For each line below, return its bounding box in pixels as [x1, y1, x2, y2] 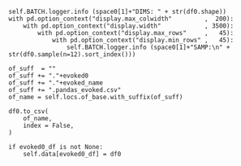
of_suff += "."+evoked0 [8, 72, 89, 80]
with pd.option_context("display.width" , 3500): [23, 22, 234, 30]
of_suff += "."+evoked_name [8, 79, 104, 87]
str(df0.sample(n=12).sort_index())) [8, 50, 136, 59]
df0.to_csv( [8, 107, 49, 116]
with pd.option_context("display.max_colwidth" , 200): [8, 15, 234, 23]
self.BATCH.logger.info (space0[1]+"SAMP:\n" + [66, 43, 230, 51]
